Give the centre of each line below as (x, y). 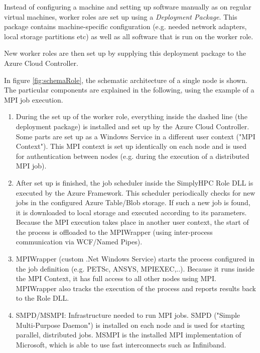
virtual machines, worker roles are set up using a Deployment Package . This (121, 16)
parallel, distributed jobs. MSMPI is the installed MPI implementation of (128, 335)
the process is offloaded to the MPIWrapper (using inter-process (114, 232)
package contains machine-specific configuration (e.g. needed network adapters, (125, 26)
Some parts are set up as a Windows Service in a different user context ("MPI (136, 136)
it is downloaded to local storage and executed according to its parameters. (131, 212)
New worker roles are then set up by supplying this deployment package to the (125, 53)
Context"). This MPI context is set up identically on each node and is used (131, 146)
